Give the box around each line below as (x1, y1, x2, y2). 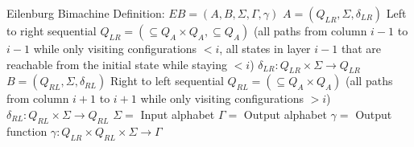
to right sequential (6, 22, 97, 39)
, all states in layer (219, 40, 311, 56)
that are (341, 40, 381, 56)
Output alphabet (243, 105, 327, 122)
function (6, 122, 48, 139)
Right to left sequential (110, 72, 224, 89)
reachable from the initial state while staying (6, 55, 228, 72)
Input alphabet (140, 105, 215, 122)
